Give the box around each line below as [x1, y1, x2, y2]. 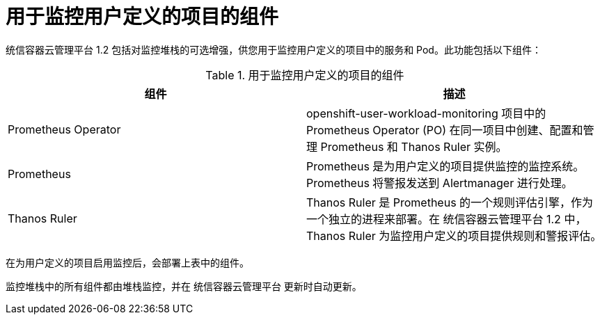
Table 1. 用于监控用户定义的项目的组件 [205, 67, 404, 82]
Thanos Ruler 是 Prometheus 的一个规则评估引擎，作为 [306, 195, 594, 209]
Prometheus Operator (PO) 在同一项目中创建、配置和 [306, 122, 583, 137]
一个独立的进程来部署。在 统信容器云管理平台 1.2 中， [306, 211, 587, 226]
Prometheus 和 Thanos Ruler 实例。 [320, 139, 507, 154]
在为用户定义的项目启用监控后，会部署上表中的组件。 [6, 256, 249, 269]
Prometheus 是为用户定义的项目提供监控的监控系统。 [306, 159, 585, 173]
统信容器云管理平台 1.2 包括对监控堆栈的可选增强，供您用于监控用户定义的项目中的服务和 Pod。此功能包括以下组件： [6, 43, 542, 56]
